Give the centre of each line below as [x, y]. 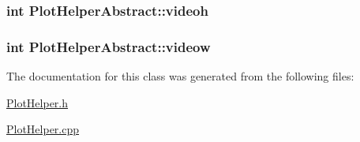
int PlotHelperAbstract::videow [109, 46]
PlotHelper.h [37, 102]
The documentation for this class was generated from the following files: [180, 76]
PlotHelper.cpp [43, 129]
